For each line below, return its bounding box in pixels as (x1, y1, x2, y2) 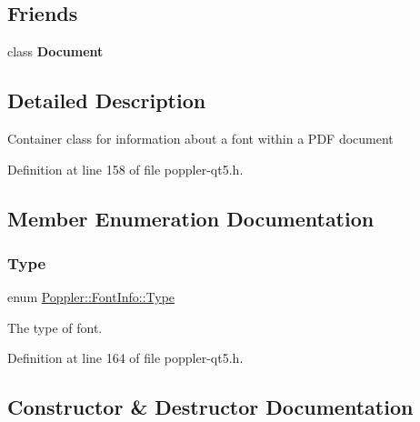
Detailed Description (7, 86, 206, 115)
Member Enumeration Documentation (7, 204, 375, 232)
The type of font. (7, 317, 103, 337)
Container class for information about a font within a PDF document (7, 129, 394, 147)
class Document (7, 42, 104, 61)
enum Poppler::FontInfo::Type (7, 287, 175, 306)
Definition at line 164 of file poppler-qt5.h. (7, 348, 244, 367)
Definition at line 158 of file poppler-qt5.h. (7, 159, 244, 178)
